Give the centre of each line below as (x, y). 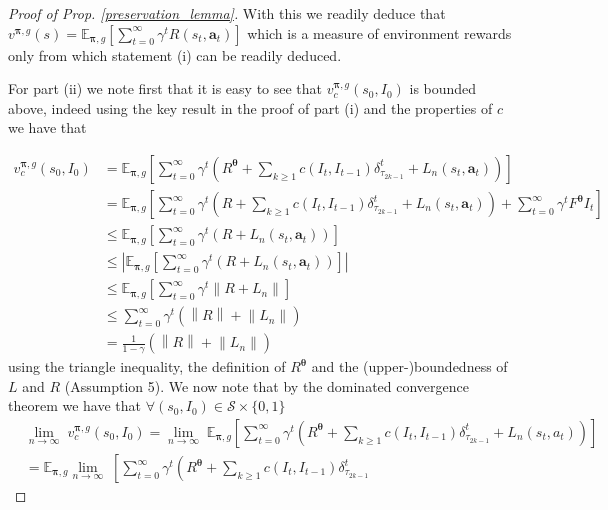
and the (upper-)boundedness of (409, 366)
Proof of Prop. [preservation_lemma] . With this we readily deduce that (227, 13)
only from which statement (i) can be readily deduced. (175, 54)
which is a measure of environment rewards (379, 32)
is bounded (443, 88)
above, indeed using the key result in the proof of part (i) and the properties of (250, 107)
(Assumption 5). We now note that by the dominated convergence (266, 385)
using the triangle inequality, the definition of (147, 366)
